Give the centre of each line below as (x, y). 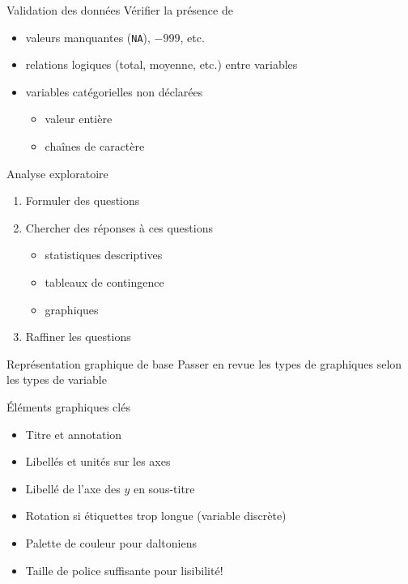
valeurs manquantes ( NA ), (88, 37)
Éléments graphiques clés (68, 406)
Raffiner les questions (78, 337)
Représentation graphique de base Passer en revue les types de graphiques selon (204, 363)
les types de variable (57, 379)
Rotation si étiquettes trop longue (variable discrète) (156, 516)
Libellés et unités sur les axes (98, 461)
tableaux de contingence (104, 282)
